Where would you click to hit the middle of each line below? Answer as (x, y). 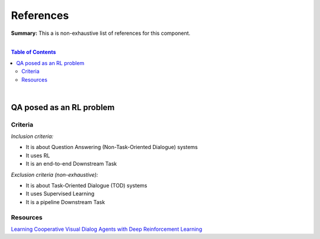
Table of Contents (33, 52)
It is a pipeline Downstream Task (65, 202)
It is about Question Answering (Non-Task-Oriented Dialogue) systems (112, 147)
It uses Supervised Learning (60, 194)
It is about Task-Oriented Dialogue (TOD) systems (87, 185)
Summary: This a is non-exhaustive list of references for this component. (101, 33)
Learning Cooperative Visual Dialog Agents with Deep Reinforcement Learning (107, 229)
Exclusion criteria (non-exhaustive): (55, 175)
